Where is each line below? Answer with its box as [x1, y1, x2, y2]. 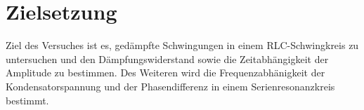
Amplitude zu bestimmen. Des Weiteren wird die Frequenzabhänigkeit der [6, 65, 325, 80]
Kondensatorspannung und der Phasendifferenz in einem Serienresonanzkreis [6, 78, 335, 93]
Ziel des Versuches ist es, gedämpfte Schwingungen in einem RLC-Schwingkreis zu [6, 38, 359, 53]
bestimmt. [6, 92, 49, 107]
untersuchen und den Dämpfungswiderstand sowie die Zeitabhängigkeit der [6, 51, 329, 66]
